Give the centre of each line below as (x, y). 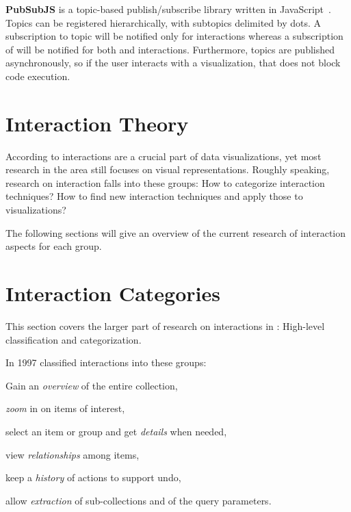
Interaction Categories (113, 293)
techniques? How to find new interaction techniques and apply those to (154, 196)
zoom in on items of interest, (65, 408)
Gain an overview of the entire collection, (92, 385)
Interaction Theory (97, 123)
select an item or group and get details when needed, (116, 431)
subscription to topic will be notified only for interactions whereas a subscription (174, 36)
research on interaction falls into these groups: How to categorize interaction (165, 182)
